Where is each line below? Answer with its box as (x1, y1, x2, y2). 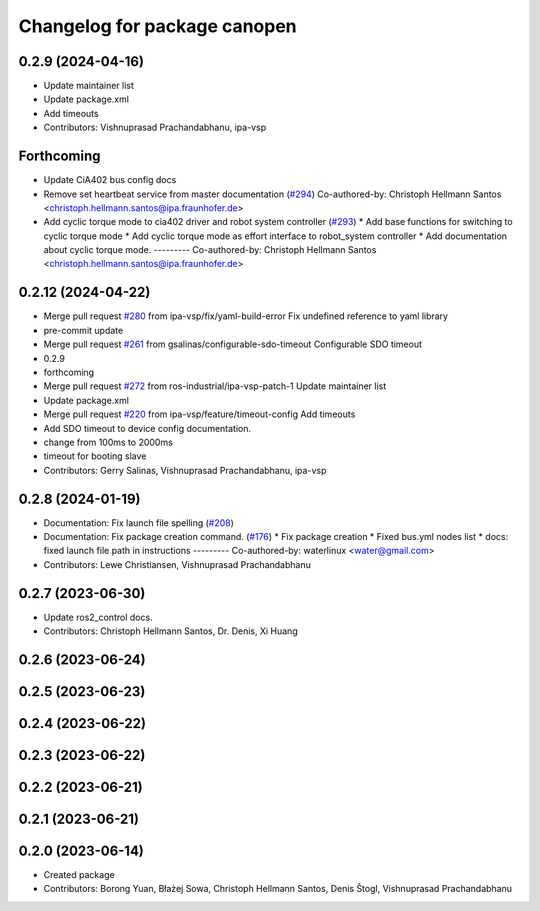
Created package (43, 869, 115, 881)
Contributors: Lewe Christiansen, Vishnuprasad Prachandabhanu (43, 558, 312, 570)
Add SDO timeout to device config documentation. (43, 422, 252, 434)
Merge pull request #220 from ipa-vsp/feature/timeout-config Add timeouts (43, 408, 356, 420)
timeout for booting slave (43, 450, 147, 462)
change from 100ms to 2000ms (43, 436, 174, 448)
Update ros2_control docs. (43, 611, 154, 623)
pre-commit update (43, 324, 124, 336)
